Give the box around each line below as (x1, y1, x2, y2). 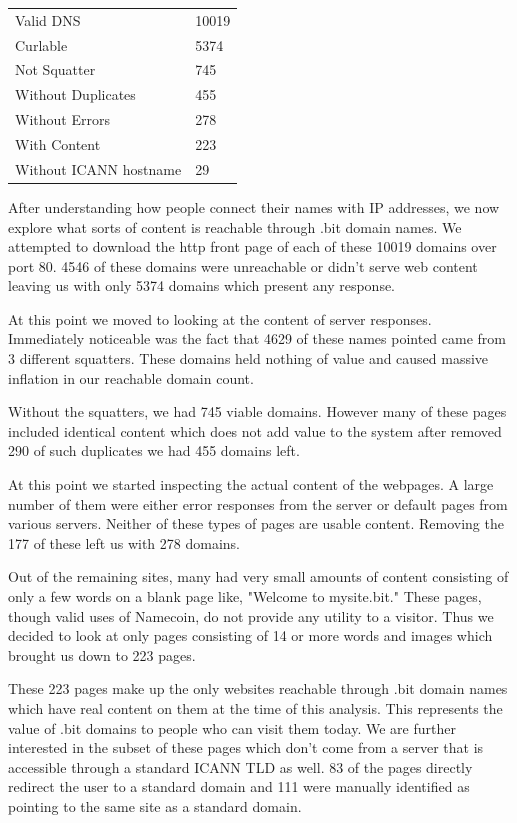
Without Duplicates (15, 84, 136, 105)
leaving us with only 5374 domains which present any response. (8, 275, 396, 296)
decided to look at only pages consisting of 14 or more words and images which (8, 625, 493, 646)
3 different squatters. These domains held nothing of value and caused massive (8, 348, 489, 369)
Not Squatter (15, 59, 96, 80)
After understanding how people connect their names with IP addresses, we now (8, 196, 500, 217)
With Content (15, 133, 101, 154)
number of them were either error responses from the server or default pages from (8, 493, 508, 514)
